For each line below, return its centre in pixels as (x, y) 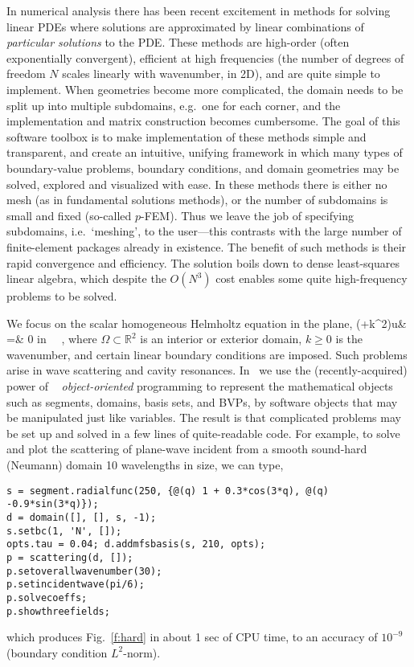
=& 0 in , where (52, 339)
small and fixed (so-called (69, 215)
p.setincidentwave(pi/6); (76, 585)
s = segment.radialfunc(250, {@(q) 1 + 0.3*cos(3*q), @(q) (168, 491)
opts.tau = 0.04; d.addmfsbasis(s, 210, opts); (136, 544)
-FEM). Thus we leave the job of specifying (248, 215)
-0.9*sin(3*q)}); (53, 504)
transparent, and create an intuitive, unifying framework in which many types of (205, 152)
